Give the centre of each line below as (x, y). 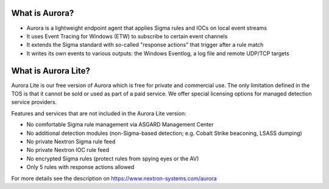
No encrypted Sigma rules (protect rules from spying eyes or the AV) (113, 159)
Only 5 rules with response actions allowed (80, 167)
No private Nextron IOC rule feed (68, 150)
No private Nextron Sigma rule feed (71, 141)
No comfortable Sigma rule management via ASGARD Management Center (120, 125)
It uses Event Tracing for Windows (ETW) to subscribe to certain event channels (127, 36)
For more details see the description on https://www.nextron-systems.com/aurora (114, 178)
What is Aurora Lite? (51, 71)
